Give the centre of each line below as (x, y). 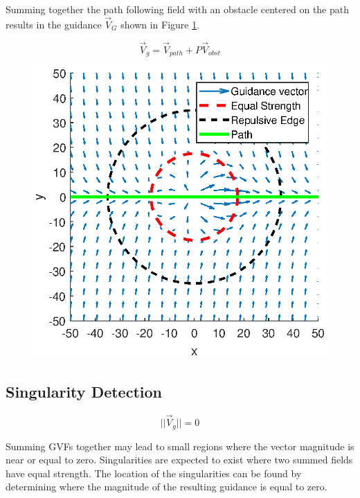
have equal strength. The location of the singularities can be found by (154, 473)
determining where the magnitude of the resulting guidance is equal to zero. (166, 487)
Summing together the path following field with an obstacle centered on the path (178, 9)
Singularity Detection (84, 392)
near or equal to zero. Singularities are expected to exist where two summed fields (179, 460)
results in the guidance (54, 24)
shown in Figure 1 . (160, 24)
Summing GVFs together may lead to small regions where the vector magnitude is (180, 446)
